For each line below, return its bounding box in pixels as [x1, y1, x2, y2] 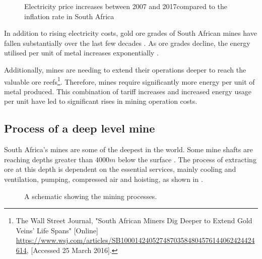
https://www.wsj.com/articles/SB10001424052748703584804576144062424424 [16, 235, 255, 245]
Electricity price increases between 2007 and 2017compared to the [24, 1, 227, 11]
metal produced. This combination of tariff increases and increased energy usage [4, 86, 251, 96]
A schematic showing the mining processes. [24, 190, 157, 201]
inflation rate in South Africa [24, 11, 114, 21]
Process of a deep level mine [4, 120, 155, 136]
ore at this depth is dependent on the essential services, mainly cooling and [4, 164, 236, 174]
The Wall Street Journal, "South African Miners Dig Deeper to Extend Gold [16, 215, 252, 226]
